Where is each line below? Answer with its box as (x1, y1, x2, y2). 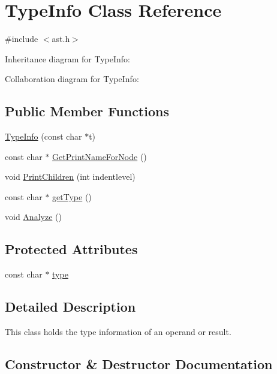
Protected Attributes (5, 240, 138, 258)
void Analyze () (5, 210, 62, 223)
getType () (52, 190, 92, 203)
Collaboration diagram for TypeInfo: (5, 73, 139, 85)
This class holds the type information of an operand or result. (5, 325, 231, 338)
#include (5, 32, 38, 45)
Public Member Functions (5, 102, 169, 120)
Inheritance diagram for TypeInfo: (5, 52, 130, 65)
